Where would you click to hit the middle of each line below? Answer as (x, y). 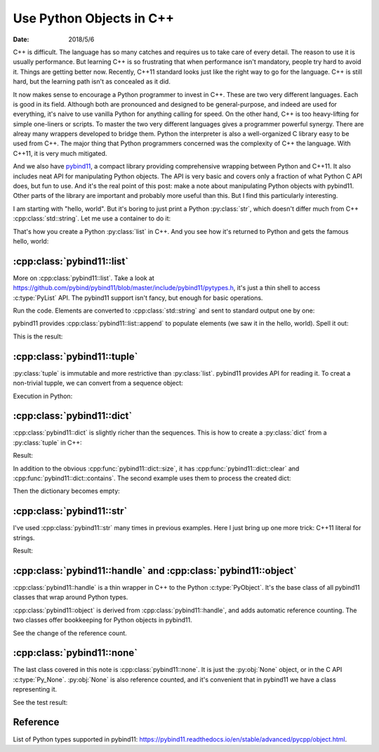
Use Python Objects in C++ (94, 18)
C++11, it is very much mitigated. (60, 153)
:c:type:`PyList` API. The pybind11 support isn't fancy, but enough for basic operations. (138, 298)
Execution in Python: (43, 396)
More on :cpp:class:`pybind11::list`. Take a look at (84, 278)
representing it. (35, 690)
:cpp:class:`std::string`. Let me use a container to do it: (92, 218)
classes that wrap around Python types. (71, 598)
